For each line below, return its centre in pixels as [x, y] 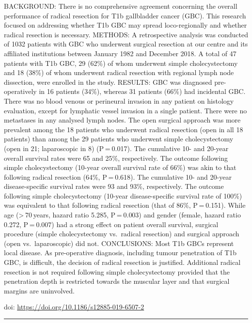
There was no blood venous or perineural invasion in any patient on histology [119, 100]
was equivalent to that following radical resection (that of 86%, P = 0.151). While [125, 205]
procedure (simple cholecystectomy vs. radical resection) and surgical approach [122, 234]
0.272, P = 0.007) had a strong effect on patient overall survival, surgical [111, 224]
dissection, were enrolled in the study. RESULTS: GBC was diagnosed [108, 82]
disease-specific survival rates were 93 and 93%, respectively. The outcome [114, 186]
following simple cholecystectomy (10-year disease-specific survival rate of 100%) [123, 195]
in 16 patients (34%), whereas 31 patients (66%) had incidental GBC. [142, 91]
